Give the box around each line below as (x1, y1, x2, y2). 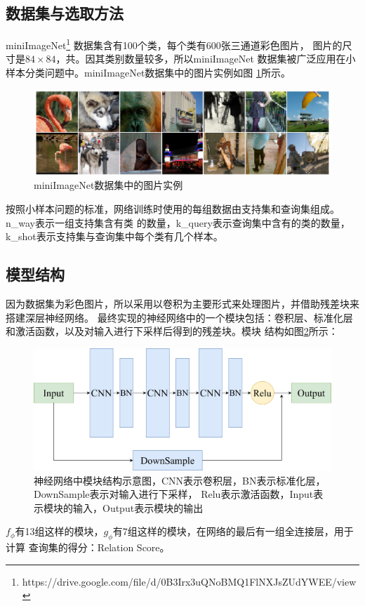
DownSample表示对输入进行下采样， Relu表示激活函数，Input (34, 487, 314, 501)
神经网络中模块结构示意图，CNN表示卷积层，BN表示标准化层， (34, 473, 326, 487)
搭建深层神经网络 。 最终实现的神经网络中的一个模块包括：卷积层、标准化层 (6, 310, 353, 324)
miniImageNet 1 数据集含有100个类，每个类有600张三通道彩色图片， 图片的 (6, 36, 343, 52)
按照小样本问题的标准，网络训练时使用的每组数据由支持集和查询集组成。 (6, 201, 340, 216)
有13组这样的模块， (15, 524, 104, 539)
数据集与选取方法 (6, 2, 124, 24)
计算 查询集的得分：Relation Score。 (6, 540, 170, 555)
